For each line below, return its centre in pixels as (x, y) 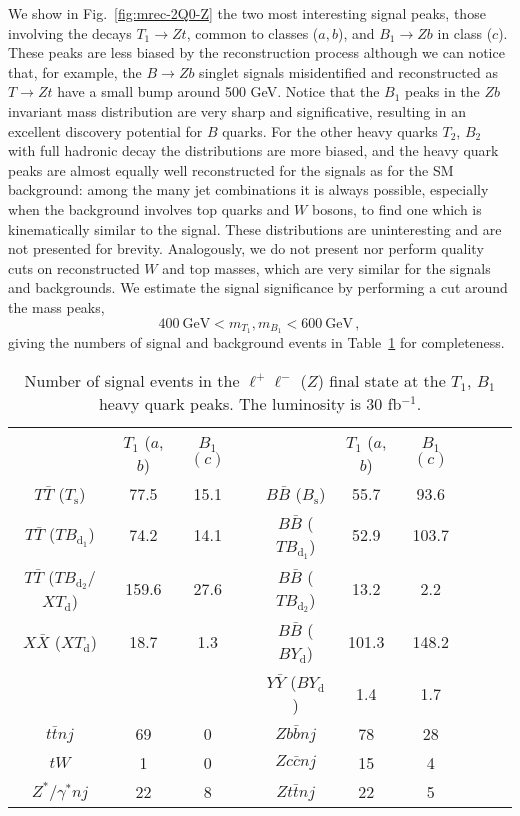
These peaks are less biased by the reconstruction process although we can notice (256, 52)
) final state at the (381, 380)
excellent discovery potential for (105, 130)
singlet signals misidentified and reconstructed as (348, 71)
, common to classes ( (252, 32)
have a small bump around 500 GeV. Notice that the (218, 91)
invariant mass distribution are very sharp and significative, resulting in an (237, 110)
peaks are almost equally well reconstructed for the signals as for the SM (231, 169)
